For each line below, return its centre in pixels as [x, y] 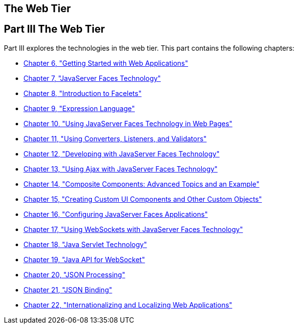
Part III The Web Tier [54, 29]
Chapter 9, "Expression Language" [79, 108]
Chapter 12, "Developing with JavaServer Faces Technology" [122, 154]
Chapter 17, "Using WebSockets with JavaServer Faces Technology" [133, 229]
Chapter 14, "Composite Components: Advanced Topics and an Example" [141, 184]
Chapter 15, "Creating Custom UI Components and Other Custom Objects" [143, 199]
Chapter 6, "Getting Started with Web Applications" [106, 63]
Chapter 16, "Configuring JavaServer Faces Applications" [116, 214]
